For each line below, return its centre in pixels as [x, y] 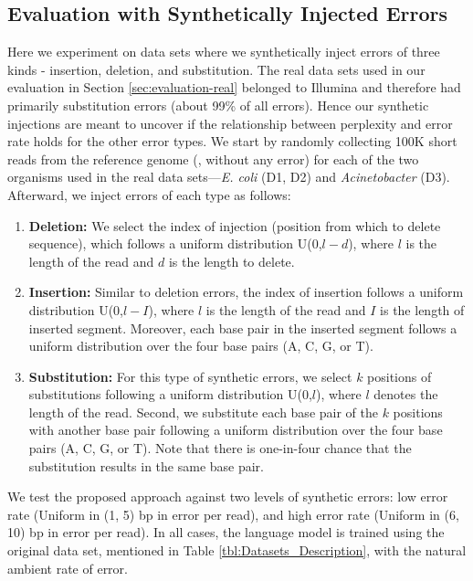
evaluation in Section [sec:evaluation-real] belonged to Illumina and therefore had [234, 87]
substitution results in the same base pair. [147, 465]
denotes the [406, 394]
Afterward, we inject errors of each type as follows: [149, 194]
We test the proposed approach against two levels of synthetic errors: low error [228, 496]
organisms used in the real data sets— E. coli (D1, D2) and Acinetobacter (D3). [229, 177]
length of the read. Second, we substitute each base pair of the [203, 412]
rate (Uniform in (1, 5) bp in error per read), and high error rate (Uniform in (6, [233, 514]
